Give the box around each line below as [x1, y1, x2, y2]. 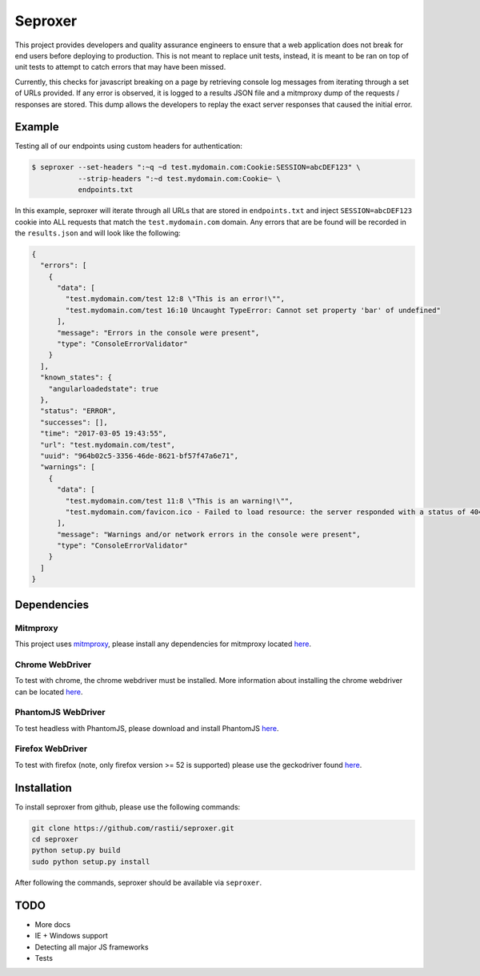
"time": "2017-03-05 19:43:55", [40, 429, 167, 438]
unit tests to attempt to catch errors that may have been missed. [14, 62, 226, 72]
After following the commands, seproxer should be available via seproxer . [14, 878, 262, 887]
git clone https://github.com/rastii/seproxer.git [31, 823, 235, 833]
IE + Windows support [34, 931, 108, 941]
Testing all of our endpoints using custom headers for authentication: [14, 141, 243, 151]
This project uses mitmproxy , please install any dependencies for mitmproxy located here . [14, 639, 312, 649]
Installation [14, 781, 72, 794]
